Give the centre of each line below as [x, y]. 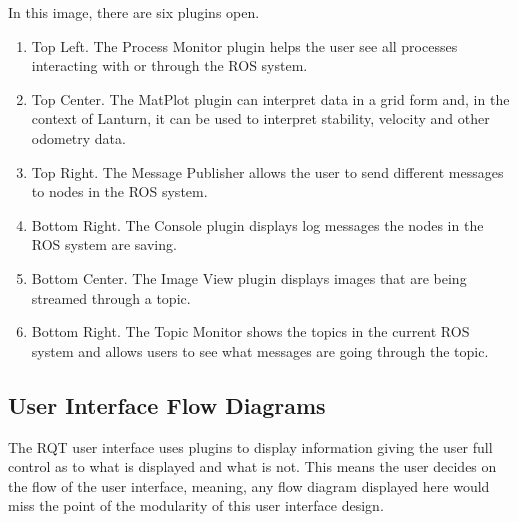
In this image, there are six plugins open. [134, 12]
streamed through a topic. [111, 297]
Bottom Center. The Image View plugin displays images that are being [249, 277]
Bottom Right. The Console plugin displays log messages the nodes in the [257, 224]
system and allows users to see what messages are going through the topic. [260, 350]
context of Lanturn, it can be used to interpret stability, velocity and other [260, 118]
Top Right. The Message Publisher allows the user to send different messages [267, 171]
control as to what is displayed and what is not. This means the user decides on [252, 466]
